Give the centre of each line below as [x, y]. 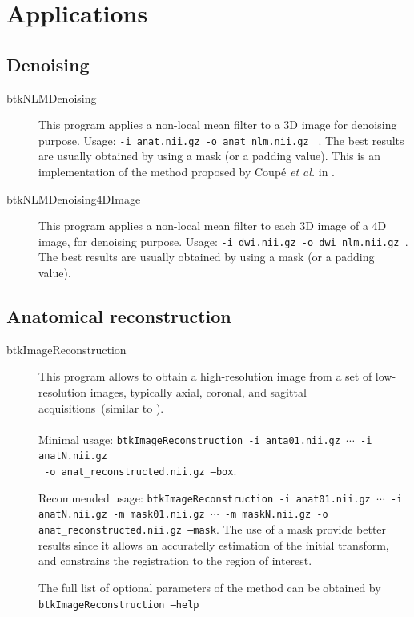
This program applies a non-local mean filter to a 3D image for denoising [218, 125]
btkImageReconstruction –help [119, 605]
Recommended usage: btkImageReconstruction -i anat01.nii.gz [205, 497]
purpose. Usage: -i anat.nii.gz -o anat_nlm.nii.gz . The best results [221, 140]
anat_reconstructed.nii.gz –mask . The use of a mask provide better [213, 529]
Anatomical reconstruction [119, 316]
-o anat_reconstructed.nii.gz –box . [141, 471]
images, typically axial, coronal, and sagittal [198, 392]
